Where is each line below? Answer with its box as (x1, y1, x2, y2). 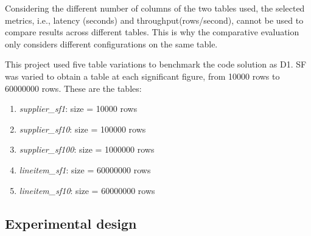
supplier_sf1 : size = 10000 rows (19, 102, 138, 115)
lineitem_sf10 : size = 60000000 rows (19, 184, 155, 196)
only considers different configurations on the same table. (5, 37, 218, 50)
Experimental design (5, 213, 137, 232)
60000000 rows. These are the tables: (5, 82, 142, 94)
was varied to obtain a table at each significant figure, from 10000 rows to (5, 69, 280, 82)
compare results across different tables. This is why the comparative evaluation (5, 26, 299, 38)
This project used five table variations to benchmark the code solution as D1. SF (5, 58, 307, 71)
